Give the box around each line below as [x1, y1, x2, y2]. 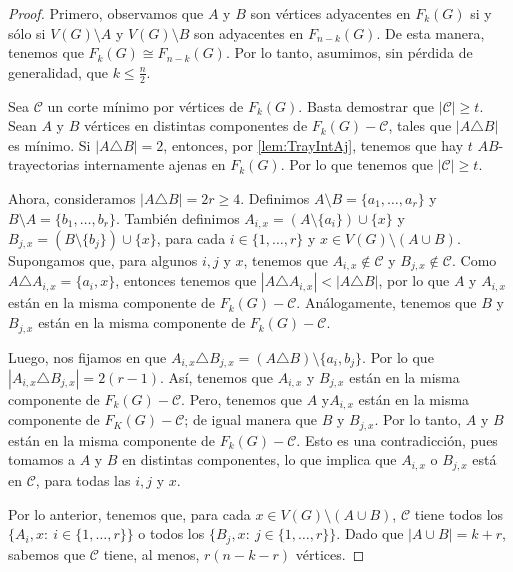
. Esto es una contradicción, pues [296, 429, 498, 450]
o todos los [138, 523, 205, 544]
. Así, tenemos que [160, 366, 273, 387]
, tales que [388, 115, 452, 136]
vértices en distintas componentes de [83, 115, 308, 136]
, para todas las [35, 469, 131, 490]
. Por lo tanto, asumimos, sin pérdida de [225, 42, 473, 63]
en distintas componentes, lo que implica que [122, 449, 397, 470]
